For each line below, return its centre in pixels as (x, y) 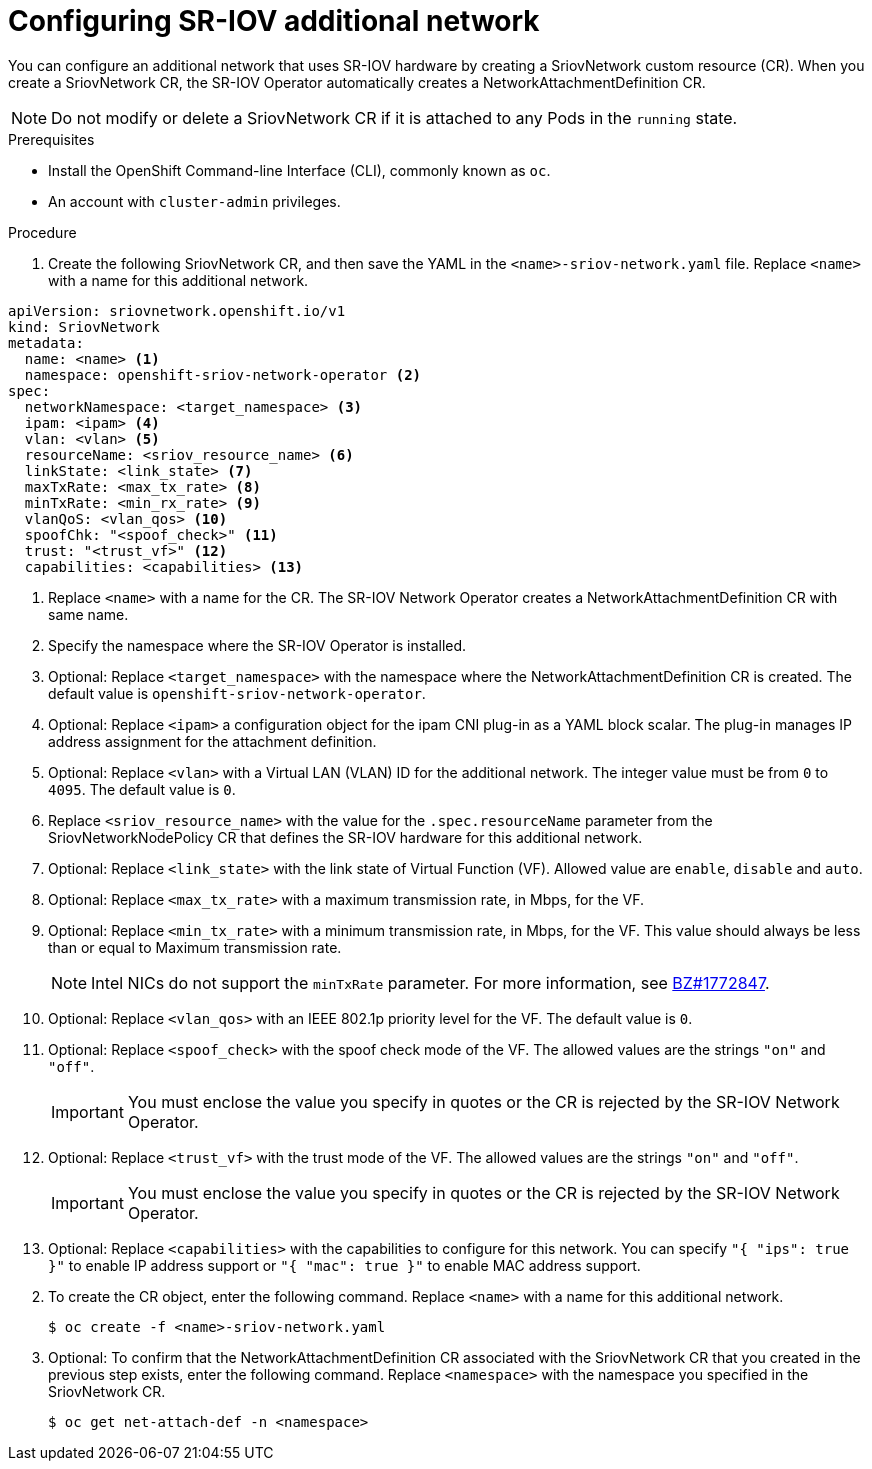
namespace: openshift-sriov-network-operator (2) (223, 374)
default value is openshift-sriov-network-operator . (237, 693)
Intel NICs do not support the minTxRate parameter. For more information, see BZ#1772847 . (430, 982)
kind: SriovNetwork (84, 326)
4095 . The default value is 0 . (142, 789)
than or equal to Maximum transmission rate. (195, 947)
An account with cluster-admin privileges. (194, 201)
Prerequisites (51, 139)
